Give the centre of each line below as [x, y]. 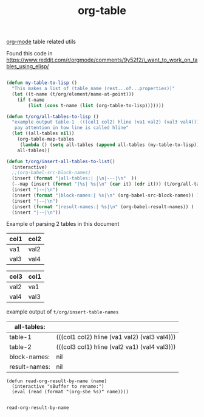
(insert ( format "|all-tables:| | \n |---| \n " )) [74, 178]
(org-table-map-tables [46, 139]
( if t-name [31, 100]
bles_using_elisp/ [28, 66]
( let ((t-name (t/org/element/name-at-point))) [73, 94]
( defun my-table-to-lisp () [42, 83]
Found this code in [29, 54]
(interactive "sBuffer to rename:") [58, 387]
